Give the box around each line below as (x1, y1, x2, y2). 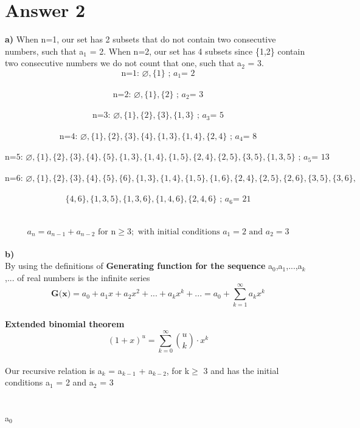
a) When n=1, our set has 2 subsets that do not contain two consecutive (5, 33, 276, 46)
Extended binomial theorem (5, 318, 125, 330)
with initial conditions (137, 227, 220, 236)
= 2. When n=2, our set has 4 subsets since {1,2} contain (89, 44, 305, 57)
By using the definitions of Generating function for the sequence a (5, 259, 272, 272)
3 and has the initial (203, 364, 279, 376)
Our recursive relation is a (5, 364, 102, 376)
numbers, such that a (5, 44, 84, 57)
